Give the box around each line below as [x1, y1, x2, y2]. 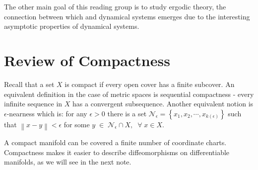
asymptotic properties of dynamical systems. [4, 21, 139, 31]
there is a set [107, 108, 147, 118]
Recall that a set [4, 79, 55, 89]
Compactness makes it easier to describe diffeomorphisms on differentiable [4, 147, 230, 157]
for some [64, 119, 90, 129]
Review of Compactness [4, 50, 170, 70]
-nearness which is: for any [6, 108, 87, 118]
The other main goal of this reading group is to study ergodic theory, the [4, 1, 226, 11]
